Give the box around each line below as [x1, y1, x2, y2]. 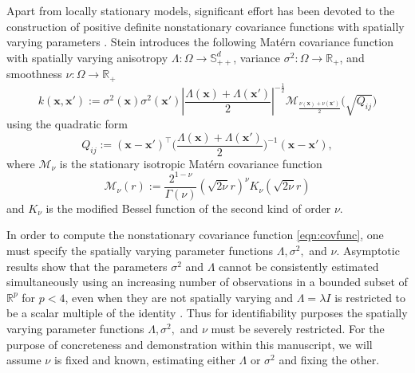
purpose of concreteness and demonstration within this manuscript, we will [6, 336, 373, 352]
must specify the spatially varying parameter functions [6, 242, 274, 259]
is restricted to [334, 289, 406, 305]
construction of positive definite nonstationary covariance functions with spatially [6, 18, 405, 34]
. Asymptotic [336, 242, 400, 259]
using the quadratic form [6, 116, 128, 132]
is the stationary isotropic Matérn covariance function [59, 155, 322, 171]
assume [6, 351, 41, 368]
